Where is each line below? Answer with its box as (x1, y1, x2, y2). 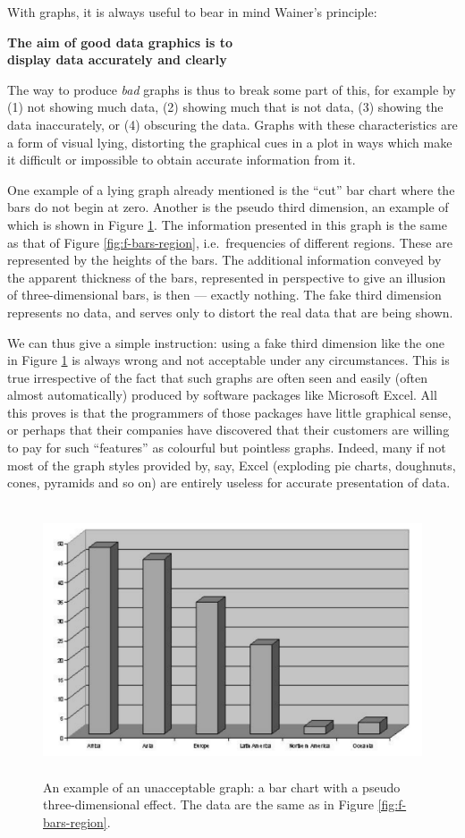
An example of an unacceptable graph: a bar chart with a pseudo (43, 777, 401, 796)
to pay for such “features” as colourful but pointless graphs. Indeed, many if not (7, 438, 446, 457)
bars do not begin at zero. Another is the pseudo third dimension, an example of (7, 198, 449, 216)
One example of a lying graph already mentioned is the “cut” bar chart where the (7, 180, 455, 199)
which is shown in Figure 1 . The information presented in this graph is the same (7, 215, 447, 233)
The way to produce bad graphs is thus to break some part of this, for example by (7, 80, 456, 98)
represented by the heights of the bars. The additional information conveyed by (7, 250, 442, 269)
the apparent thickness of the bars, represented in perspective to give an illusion (7, 267, 446, 286)
